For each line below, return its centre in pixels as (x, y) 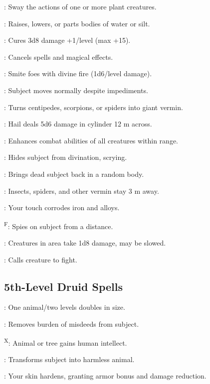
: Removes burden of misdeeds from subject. (72, 323)
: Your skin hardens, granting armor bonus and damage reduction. (105, 376)
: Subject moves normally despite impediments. (76, 90)
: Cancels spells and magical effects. (59, 57)
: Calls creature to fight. (41, 259)
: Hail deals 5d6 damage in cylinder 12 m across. (78, 124)
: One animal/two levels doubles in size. (65, 307)
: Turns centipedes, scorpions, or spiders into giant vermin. (94, 107)
